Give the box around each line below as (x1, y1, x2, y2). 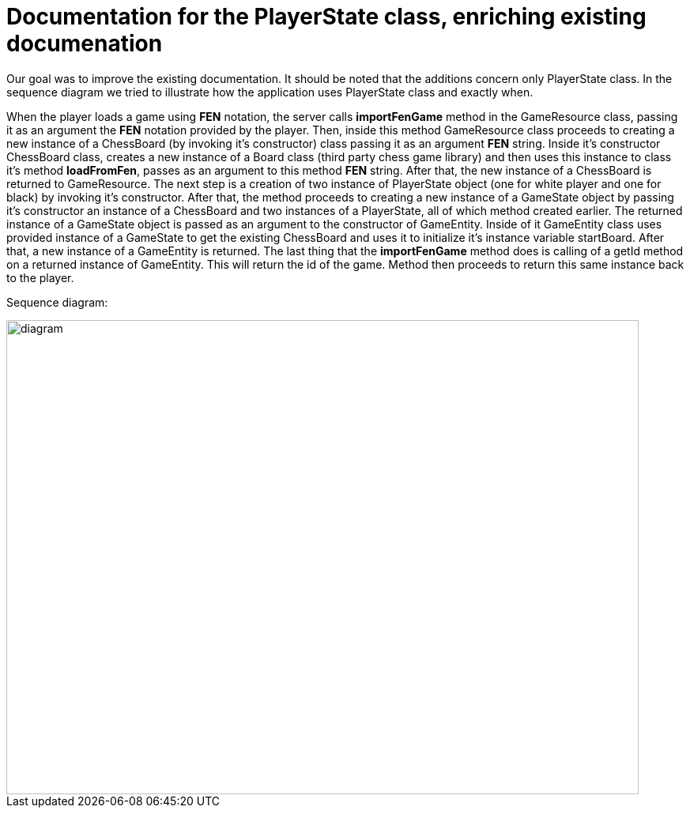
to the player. (6, 270, 74, 285)
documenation (6, 30, 163, 57)
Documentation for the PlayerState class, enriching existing (6, 3, 647, 30)
